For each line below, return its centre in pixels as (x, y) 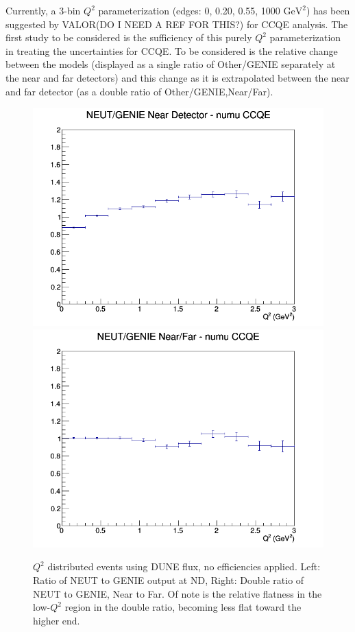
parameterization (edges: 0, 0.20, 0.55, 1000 (189, 10)
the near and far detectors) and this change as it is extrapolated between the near (177, 77)
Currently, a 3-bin (43, 10)
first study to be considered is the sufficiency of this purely (129, 37)
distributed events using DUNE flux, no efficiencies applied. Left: (184, 566)
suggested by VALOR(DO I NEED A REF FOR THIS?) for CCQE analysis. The (177, 24)
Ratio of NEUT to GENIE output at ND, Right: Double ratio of (169, 580)
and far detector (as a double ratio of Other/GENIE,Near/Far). (139, 91)
